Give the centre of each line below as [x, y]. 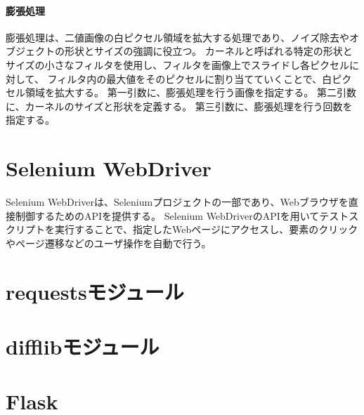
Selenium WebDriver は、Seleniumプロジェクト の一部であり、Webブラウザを [177, 202]
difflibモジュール [83, 347]
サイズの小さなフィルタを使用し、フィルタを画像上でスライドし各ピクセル [178, 64]
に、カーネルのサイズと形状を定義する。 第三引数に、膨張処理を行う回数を [179, 106]
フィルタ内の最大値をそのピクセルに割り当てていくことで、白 [190, 78]
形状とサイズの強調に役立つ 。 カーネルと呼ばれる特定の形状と [208, 51]
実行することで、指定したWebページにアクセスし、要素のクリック [206, 229]
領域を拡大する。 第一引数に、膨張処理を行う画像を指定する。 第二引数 [190, 92]
